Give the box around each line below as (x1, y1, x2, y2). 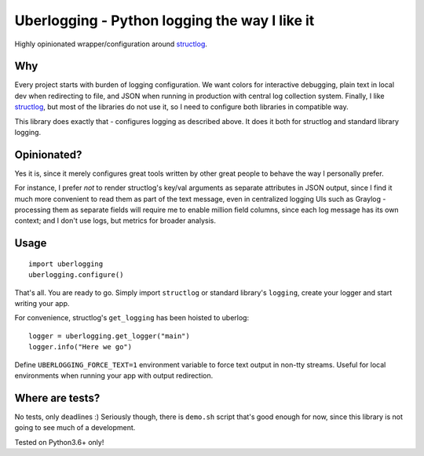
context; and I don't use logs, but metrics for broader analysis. (14, 216, 216, 225)
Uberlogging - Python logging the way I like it (14, 12, 315, 29)
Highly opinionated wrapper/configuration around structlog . (14, 39, 208, 49)
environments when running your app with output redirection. (14, 371, 214, 381)
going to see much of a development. (14, 423, 136, 432)
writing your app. (14, 299, 70, 308)
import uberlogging (28, 259, 104, 268)
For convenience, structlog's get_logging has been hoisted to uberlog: (14, 313, 250, 323)
